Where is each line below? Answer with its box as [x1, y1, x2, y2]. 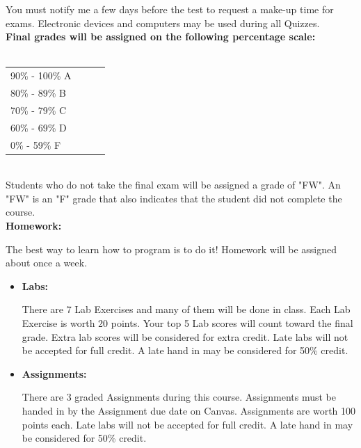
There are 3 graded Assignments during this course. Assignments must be [22, 390, 336, 404]
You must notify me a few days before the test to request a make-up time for [6, 2, 334, 16]
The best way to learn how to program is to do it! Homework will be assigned [6, 241, 337, 256]
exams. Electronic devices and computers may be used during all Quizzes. [6, 15, 320, 30]
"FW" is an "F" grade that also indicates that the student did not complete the [6, 191, 342, 205]
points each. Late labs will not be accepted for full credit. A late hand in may [22, 417, 353, 431]
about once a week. [6, 255, 88, 270]
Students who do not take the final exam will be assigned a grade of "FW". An [6, 177, 341, 192]
